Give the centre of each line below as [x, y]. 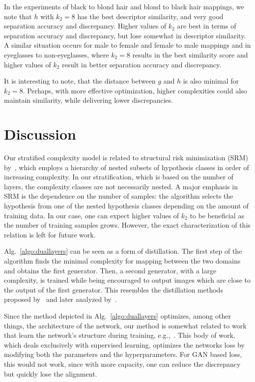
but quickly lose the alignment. [51, 373]
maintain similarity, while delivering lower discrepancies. [89, 100]
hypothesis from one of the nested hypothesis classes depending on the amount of [127, 206]
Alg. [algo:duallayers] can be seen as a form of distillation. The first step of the [123, 251]
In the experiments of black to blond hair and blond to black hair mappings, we [124, 6]
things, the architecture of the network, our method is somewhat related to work [125, 325]
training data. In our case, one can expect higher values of [92, 215]
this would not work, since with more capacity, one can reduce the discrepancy [122, 364]
